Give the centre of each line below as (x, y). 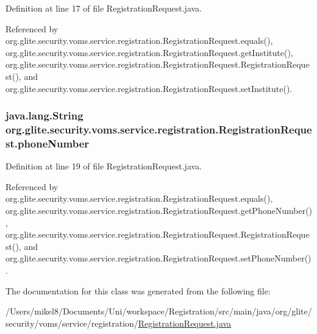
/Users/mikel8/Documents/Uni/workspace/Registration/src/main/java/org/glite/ (159, 311)
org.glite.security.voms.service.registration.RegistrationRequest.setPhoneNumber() (158, 258)
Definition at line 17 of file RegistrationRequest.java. (104, 8)
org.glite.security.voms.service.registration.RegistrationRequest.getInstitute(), (149, 52)
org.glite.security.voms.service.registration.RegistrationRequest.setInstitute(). (149, 88)
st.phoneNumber (48, 143)
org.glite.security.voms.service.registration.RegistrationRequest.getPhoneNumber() (159, 210)
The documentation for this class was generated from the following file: (138, 290)
